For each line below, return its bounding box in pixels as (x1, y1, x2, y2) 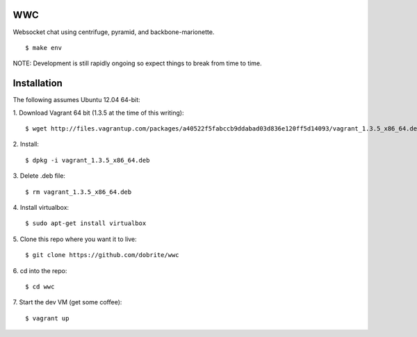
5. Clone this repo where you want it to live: (13, 235, 137, 243)
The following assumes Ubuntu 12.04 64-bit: (13, 96, 140, 104)
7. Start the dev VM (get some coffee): (13, 298, 122, 306)
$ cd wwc (25, 282, 55, 290)
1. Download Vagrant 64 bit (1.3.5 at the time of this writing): (13, 108, 184, 117)
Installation (13, 77, 63, 90)
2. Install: (13, 140, 40, 149)
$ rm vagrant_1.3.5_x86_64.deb (25, 188, 132, 196)
